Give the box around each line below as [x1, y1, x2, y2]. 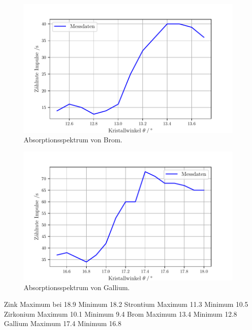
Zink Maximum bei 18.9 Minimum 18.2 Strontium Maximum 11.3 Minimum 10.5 [4, 299, 248, 309]
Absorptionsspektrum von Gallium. [24, 282, 130, 293]
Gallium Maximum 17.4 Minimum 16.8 [4, 318, 122, 329]
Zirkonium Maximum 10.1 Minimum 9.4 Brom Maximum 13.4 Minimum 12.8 [4, 308, 237, 319]
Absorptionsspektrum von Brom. [24, 134, 123, 145]
